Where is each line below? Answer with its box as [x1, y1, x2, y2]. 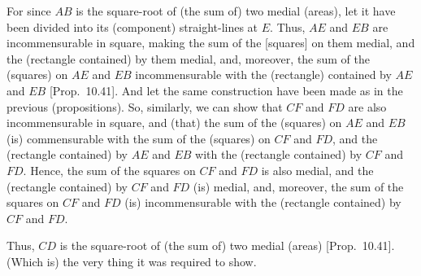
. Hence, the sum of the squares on [23, 161, 196, 178]
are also [348, 98, 387, 115]
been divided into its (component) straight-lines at [7, 18, 258, 35]
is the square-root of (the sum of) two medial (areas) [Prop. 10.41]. [59, 237, 395, 254]
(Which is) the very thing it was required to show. [7, 252, 257, 269]
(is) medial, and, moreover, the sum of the [193, 177, 404, 195]
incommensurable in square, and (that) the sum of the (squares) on [7, 114, 342, 131]
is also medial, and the [261, 161, 374, 178]
